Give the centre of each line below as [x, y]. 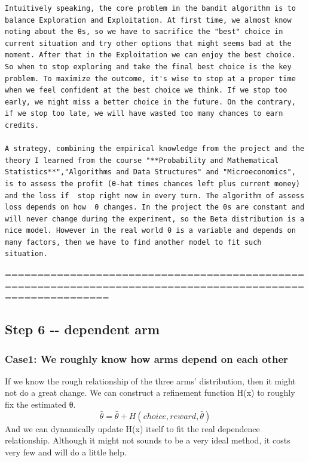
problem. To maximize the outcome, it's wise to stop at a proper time [150, 78]
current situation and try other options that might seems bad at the [148, 43]
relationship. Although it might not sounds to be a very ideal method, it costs [148, 440]
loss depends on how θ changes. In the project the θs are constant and [155, 207]
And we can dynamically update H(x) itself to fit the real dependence [132, 428]
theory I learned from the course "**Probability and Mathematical [142, 160]
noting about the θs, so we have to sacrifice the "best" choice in [144, 32]
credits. [22, 125]
